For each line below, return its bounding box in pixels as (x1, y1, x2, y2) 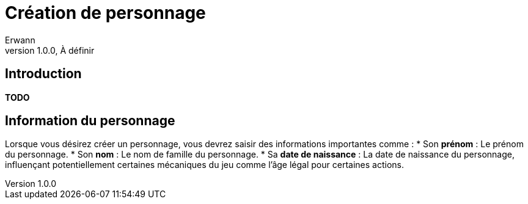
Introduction (5, 66, 82, 82)
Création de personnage (5, 2, 206, 23)
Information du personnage (5, 113, 175, 129)
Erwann (5, 34, 35, 45)
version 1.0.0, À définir (5, 45, 95, 56)
